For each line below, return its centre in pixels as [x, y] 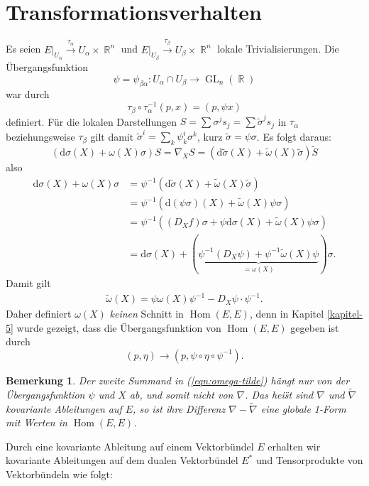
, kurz [210, 136]
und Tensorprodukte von [309, 460]
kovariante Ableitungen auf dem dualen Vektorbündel [122, 460]
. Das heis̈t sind [279, 394]
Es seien [23, 49]
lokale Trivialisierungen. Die [278, 49]
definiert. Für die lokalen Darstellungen [92, 121]
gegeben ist [315, 327]
